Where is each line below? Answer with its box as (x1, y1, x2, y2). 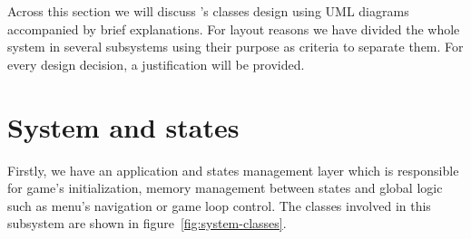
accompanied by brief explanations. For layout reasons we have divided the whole (7, 19, 460, 38)
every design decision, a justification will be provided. (7, 54, 305, 73)
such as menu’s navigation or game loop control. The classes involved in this (7, 196, 431, 215)
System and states (7, 108, 240, 145)
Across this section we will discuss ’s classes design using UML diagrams (7, 2, 409, 20)
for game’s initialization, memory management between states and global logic (7, 178, 443, 197)
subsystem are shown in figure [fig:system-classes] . (7, 214, 287, 233)
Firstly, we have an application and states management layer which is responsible (7, 160, 459, 179)
